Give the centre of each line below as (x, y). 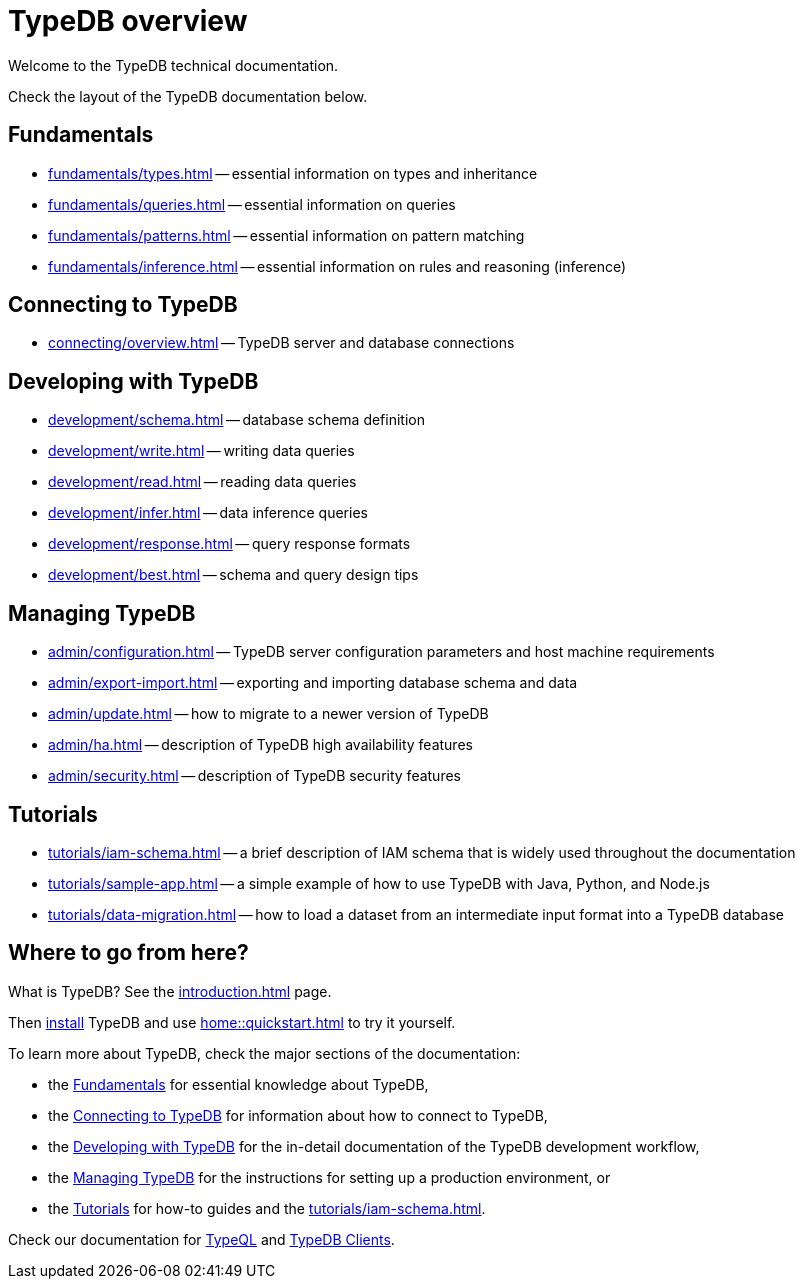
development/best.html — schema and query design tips (233, 575)
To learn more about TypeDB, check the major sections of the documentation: (264, 1053)
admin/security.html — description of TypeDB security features (254, 776)
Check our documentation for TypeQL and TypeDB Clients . (201, 1239)
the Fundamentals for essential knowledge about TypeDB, (238, 1084)
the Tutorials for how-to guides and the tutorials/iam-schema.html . (267, 1208)
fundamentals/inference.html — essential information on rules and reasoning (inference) (337, 266)
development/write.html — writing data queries (201, 451)
